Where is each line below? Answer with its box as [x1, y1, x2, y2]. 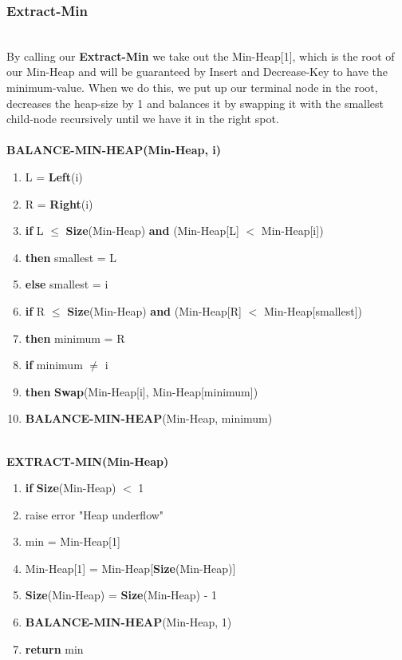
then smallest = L [25, 248, 117, 265]
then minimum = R [25, 329, 125, 346]
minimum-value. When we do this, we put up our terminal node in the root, [6, 79, 378, 95]
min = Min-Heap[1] [25, 533, 120, 550]
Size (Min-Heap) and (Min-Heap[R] [67, 302, 242, 319]
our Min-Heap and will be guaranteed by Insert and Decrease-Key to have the [6, 63, 388, 80]
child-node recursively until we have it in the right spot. [6, 110, 279, 127]
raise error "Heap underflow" [25, 506, 164, 523]
